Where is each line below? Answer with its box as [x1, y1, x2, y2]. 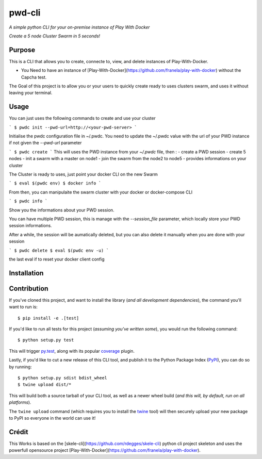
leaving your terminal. [9, 90, 53, 96]
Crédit [9, 427, 29, 436]
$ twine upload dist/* [17, 382, 72, 388]
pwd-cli [9, 7, 41, 18]
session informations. [9, 223, 52, 229]
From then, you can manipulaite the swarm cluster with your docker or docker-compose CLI [9, 189, 193, 195]
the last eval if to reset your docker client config [9, 256, 105, 262]
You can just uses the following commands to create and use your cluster [9, 115, 156, 121]
